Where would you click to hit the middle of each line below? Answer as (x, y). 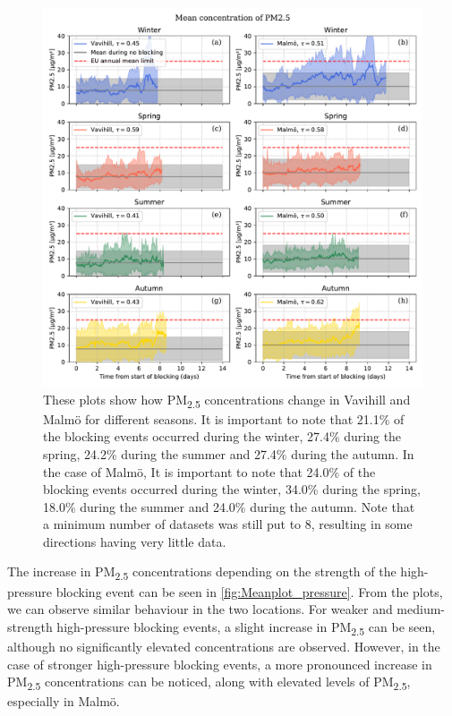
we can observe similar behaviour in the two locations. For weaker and (200, 609)
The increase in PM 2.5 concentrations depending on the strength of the (202, 573)
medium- (421, 609)
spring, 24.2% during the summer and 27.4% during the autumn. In (229, 453)
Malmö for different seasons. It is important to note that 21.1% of (224, 418)
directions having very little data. (135, 541)
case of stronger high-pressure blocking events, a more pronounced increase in (220, 664)
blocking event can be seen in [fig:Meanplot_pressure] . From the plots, (249, 591)
